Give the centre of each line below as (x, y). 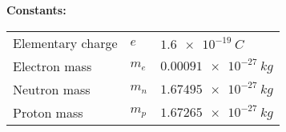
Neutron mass (52, 89)
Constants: (36, 10)
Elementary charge (65, 42)
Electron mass (52, 66)
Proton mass (48, 112)
